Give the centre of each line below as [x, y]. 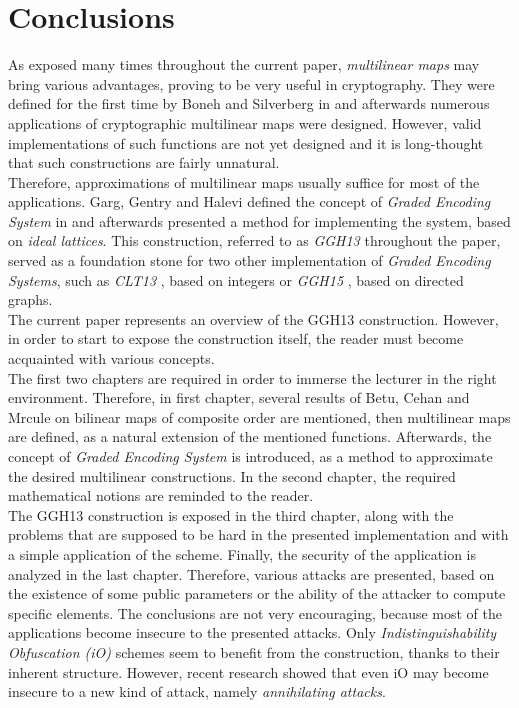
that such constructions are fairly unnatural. [144, 162]
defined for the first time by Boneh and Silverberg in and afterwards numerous [249, 103]
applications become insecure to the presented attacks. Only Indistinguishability [252, 632]
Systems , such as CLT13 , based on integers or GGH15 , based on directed [236, 279]
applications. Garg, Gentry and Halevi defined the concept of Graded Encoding [249, 201]
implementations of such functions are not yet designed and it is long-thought [246, 142]
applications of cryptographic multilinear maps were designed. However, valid [245, 122]
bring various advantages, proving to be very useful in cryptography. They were [251, 83]
